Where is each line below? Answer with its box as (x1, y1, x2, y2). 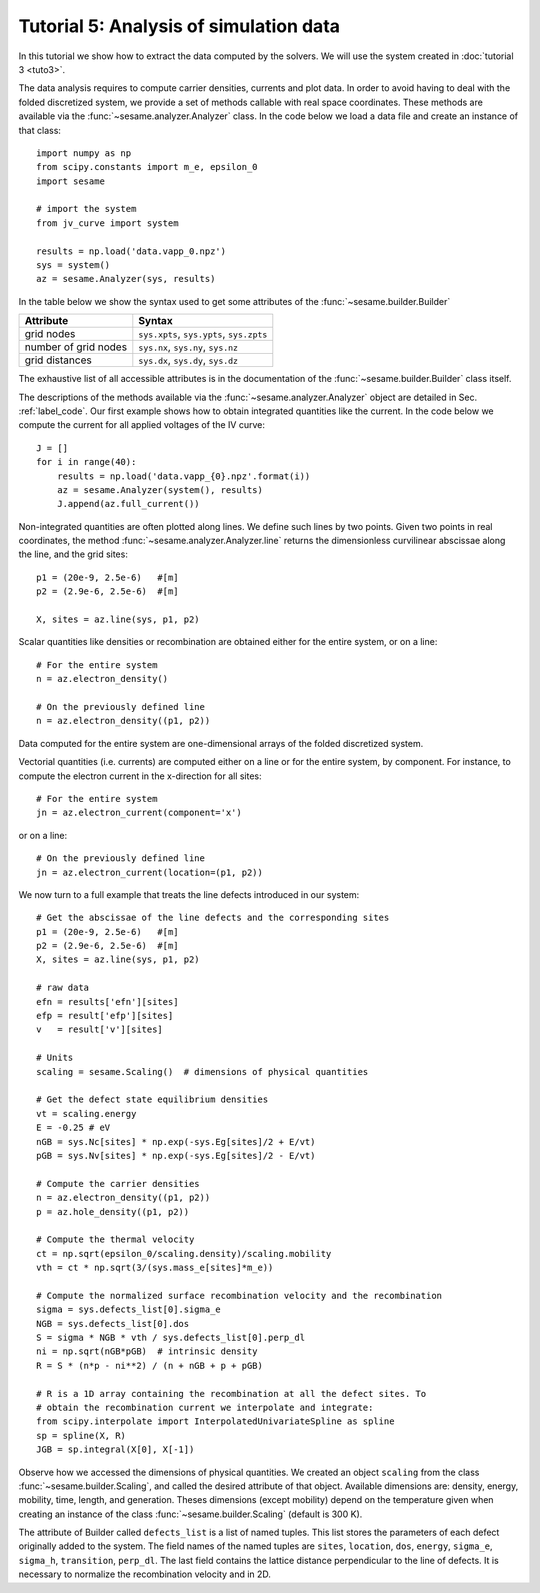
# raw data (36, 982, 90, 994)
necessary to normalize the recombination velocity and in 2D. (18, 1568, 272, 1580)
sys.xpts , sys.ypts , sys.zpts (138, 327, 268, 341)
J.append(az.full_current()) (56, 498, 200, 510)
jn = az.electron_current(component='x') (36, 807, 242, 819)
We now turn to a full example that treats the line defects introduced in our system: (18, 888, 360, 900)
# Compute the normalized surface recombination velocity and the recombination (36, 1290, 443, 1301)
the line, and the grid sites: (18, 548, 129, 560)
